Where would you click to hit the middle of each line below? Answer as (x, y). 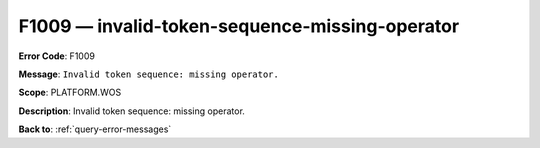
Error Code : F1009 (56, 56)
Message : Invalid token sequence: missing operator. (148, 74)
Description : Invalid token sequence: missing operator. (131, 111)
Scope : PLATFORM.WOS (70, 92)
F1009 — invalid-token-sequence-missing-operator (239, 26)
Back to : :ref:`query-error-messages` (95, 129)
